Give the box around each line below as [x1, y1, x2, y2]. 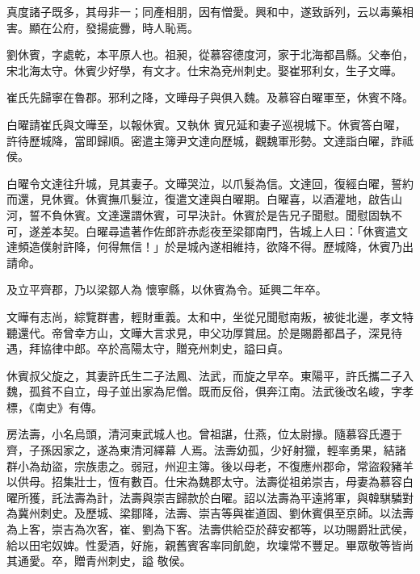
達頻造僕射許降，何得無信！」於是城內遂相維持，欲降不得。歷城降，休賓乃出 [6, 238, 414, 255]
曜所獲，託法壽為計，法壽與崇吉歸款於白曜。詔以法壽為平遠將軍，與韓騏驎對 [6, 488, 414, 505]
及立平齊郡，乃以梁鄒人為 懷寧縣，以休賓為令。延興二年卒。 [6, 281, 327, 298]
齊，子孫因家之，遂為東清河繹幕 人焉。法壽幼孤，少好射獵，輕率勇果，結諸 [6, 442, 406, 459]
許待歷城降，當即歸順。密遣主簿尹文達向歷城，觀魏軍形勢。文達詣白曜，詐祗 [6, 132, 414, 149]
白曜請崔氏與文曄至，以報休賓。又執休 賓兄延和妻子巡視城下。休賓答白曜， [6, 115, 406, 132]
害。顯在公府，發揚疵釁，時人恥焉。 [6, 19, 199, 36]
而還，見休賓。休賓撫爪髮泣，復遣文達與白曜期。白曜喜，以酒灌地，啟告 [6, 191, 391, 207]
